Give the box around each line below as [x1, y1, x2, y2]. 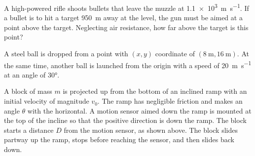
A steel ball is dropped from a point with [4, 48, 128, 59]
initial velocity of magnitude [4, 96, 89, 106]
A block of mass [4, 86, 52, 96]
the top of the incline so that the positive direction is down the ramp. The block [4, 115, 247, 125]
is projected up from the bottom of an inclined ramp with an [63, 86, 247, 96]
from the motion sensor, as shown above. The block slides [64, 124, 238, 135]
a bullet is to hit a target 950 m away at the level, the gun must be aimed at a [4, 12, 243, 23]
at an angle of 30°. [4, 69, 60, 79]
